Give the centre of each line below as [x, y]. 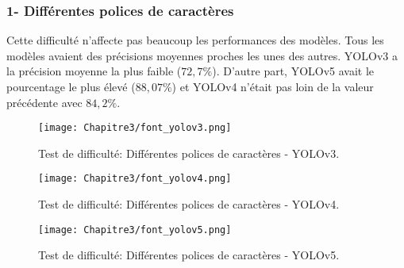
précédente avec [44, 102]
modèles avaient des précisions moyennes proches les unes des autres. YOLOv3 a [202, 55]
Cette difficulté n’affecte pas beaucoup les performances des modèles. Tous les [195, 40]
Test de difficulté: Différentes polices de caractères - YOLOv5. [189, 255]
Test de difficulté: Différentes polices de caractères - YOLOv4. [189, 204]
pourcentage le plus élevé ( [71, 86]
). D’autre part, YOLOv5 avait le [293, 71]
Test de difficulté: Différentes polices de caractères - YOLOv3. [189, 153]
